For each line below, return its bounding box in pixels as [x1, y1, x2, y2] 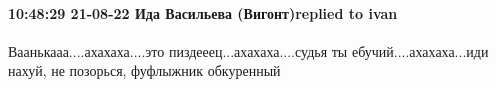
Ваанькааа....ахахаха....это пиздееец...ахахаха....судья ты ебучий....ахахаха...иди [8, 40, 489, 61]
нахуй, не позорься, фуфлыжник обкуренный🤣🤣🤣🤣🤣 [8, 60, 301, 81]
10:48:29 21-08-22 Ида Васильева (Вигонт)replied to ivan [8, 2, 398, 23]
